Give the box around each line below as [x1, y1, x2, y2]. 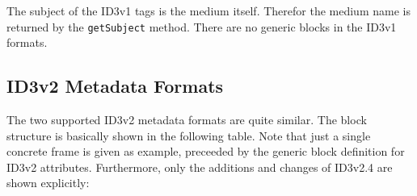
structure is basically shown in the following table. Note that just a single [6, 127, 371, 144]
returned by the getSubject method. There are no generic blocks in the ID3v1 [6, 18, 397, 35]
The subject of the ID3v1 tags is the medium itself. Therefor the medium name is [6, 2, 411, 19]
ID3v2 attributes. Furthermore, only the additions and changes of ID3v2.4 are [6, 158, 393, 175]
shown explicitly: [6, 174, 90, 191]
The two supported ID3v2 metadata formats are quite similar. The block [6, 111, 367, 128]
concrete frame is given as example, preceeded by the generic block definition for [6, 143, 405, 160]
